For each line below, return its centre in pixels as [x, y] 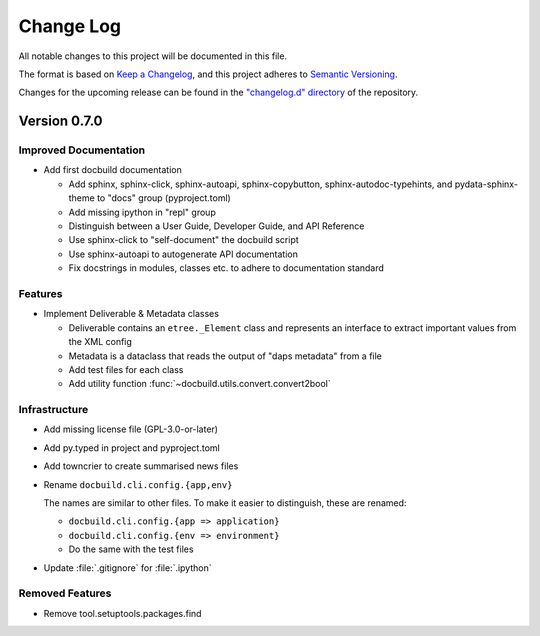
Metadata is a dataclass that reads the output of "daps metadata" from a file [225, 356]
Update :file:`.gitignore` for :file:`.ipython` [127, 567]
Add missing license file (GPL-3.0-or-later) [131, 429]
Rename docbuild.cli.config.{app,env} [138, 484]
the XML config [100, 342]
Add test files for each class [126, 369]
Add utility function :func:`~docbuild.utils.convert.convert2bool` [199, 384]
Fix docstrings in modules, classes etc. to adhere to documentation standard [226, 268]
